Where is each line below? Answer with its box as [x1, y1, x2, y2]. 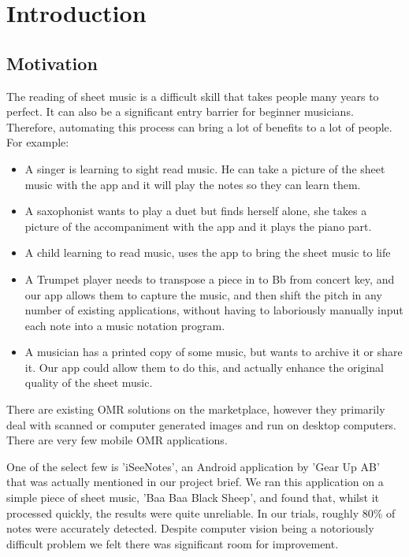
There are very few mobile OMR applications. [6, 432, 228, 448]
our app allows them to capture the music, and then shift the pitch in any [24, 286, 382, 303]
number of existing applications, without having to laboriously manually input [24, 302, 403, 318]
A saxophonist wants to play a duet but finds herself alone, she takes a [24, 202, 367, 219]
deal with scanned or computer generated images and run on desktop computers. [6, 416, 396, 433]
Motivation [6, 50, 98, 75]
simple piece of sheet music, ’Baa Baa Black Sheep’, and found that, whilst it [6, 489, 379, 506]
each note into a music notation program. [24, 317, 225, 333]
